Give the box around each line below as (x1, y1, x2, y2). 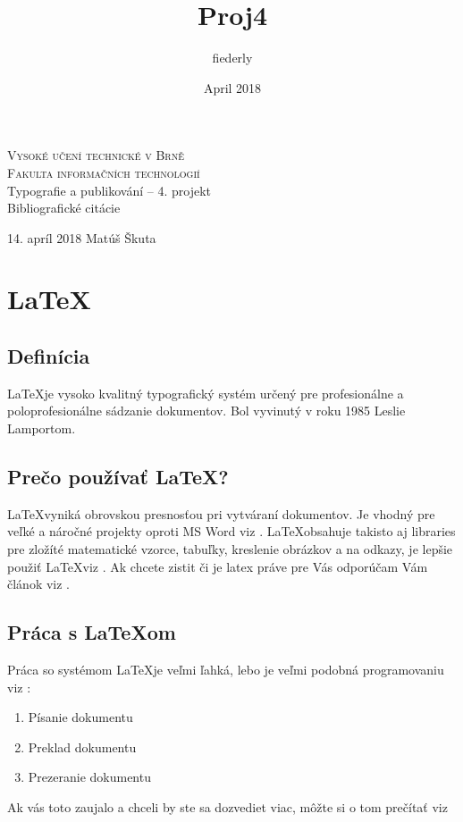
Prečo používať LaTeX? (7, 463, 229, 491)
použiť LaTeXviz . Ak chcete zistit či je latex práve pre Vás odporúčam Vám (7, 557, 428, 575)
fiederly (212, 48, 253, 67)
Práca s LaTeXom (7, 618, 176, 646)
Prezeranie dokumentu (28, 767, 151, 786)
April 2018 (203, 78, 262, 96)
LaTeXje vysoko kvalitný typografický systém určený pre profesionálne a (7, 383, 404, 402)
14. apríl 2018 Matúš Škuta (7, 228, 156, 247)
